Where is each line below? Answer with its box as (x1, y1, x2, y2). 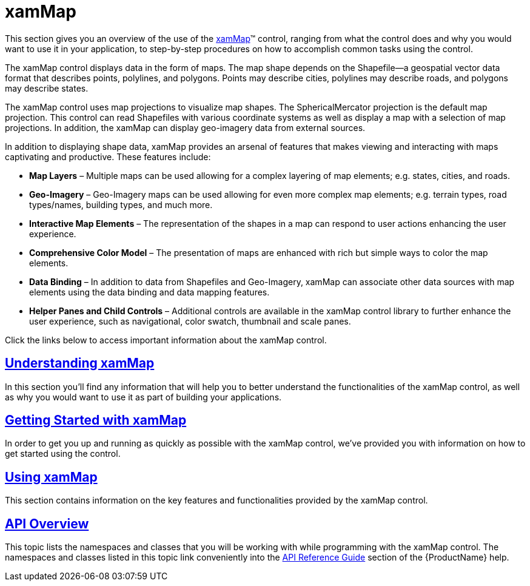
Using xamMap (5, 469, 98, 485)
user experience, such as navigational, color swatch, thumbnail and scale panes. (29, 315, 351, 326)
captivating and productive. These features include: (5, 151, 211, 162)
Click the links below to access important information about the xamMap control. (5, 334, 327, 345)
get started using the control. (5, 448, 121, 459)
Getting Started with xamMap (5, 413, 187, 428)
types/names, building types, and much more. (29, 199, 213, 210)
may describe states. (5, 83, 89, 93)
